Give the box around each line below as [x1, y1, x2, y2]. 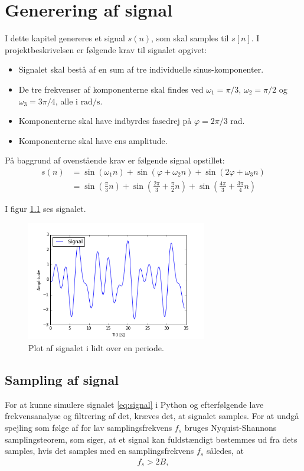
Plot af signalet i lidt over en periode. [28, 341, 164, 354]
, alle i [55, 94, 78, 107]
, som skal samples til [151, 32, 229, 44]
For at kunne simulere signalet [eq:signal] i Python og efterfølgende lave [5, 398, 264, 410]
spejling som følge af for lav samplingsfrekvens [5, 421, 172, 433]
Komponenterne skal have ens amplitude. [18, 134, 168, 146]
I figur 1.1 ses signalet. [5, 202, 86, 214]
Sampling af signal [5, 370, 119, 388]
